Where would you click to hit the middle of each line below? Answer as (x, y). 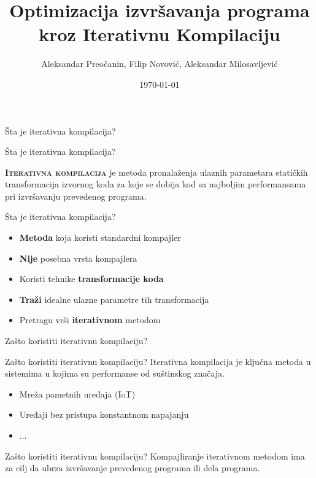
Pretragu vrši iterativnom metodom (90, 320)
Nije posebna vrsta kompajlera (78, 258)
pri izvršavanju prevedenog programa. (76, 196)
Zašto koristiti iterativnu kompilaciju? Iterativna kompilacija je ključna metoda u (158, 361)
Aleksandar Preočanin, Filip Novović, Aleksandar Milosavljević (160, 64)
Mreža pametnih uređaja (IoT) (77, 394)
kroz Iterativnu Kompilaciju (160, 34)
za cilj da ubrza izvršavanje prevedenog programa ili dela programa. (133, 468)
